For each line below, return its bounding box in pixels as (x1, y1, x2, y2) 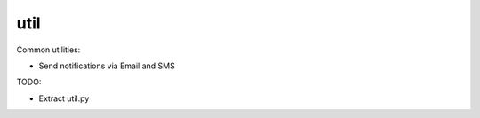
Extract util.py (38, 93, 90, 104)
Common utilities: (16, 44, 81, 55)
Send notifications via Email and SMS (38, 60, 175, 71)
